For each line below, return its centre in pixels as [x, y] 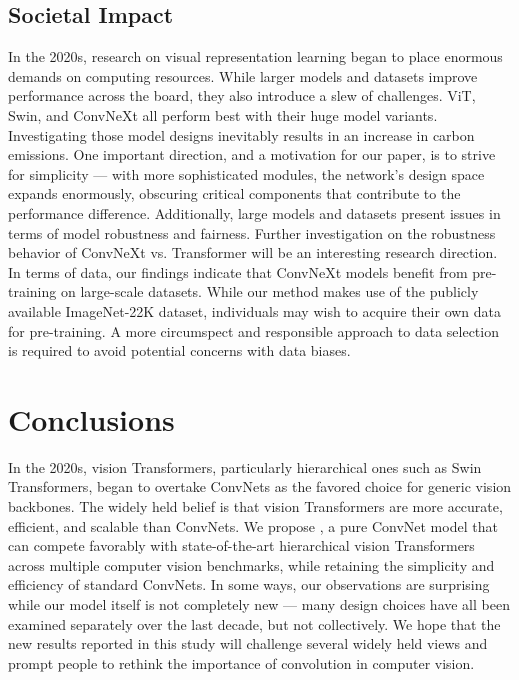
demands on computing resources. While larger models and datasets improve [243, 75]
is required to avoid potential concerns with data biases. [179, 350]
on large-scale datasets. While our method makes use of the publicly [269, 291]
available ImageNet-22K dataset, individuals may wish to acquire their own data [255, 310]
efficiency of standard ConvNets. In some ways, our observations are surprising [249, 584]
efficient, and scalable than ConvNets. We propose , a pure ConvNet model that [253, 525]
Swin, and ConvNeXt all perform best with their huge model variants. [223, 114]
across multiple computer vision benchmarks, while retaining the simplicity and [251, 564]
